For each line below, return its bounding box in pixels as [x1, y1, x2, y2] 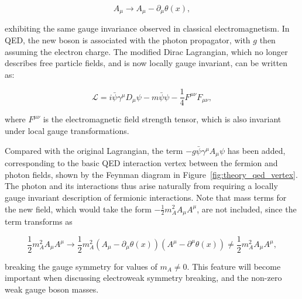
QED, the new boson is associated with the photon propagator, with [5, 34, 250, 46]
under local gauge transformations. [5, 125, 129, 137]
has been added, [227, 144, 286, 156]
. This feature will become [187, 260, 281, 272]
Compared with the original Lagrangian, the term [5, 144, 183, 156]
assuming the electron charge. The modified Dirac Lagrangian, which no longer [5, 45, 288, 57]
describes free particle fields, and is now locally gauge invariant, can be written [5, 57, 288, 69]
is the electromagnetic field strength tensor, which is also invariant [43, 113, 282, 125]
